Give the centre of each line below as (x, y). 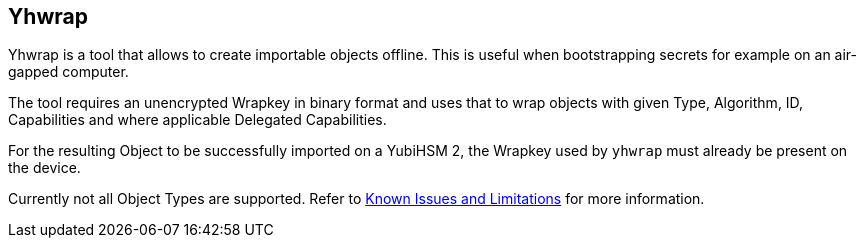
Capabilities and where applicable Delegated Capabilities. (197, 120)
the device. (44, 168)
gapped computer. (68, 72)
